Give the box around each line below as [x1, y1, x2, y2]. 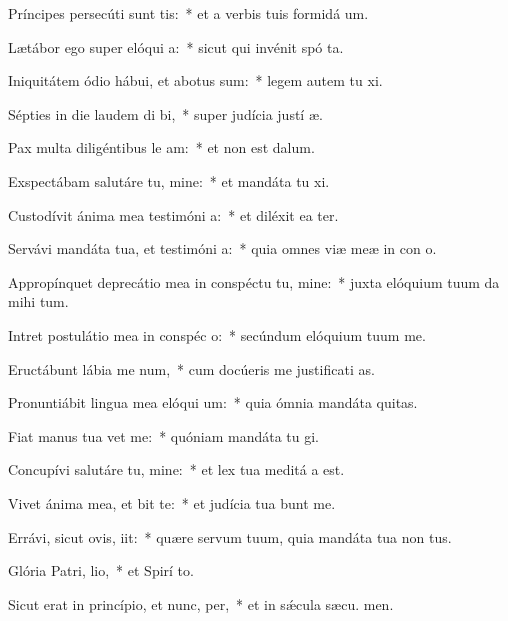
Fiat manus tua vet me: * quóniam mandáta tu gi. [8, 425, 319, 446]
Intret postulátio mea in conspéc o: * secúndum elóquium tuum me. [8, 324, 426, 345]
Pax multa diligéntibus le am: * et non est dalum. [8, 137, 315, 158]
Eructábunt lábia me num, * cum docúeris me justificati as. [8, 358, 375, 379]
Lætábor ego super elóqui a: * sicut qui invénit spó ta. [8, 36, 344, 57]
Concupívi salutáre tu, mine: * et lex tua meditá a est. [8, 459, 345, 480]
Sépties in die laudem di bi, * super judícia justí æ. [8, 103, 323, 124]
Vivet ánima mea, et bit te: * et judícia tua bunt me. [8, 492, 336, 513]
